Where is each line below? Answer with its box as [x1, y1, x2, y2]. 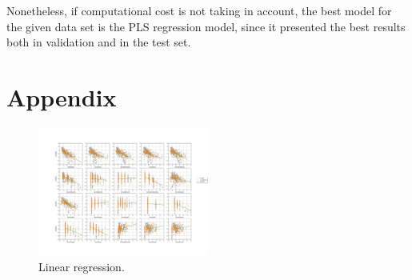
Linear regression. [38, 258, 125, 274]
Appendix [6, 80, 117, 113]
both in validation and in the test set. [6, 34, 191, 50]
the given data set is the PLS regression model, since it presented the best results [6, 18, 406, 34]
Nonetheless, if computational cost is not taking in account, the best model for [6, 2, 392, 18]
